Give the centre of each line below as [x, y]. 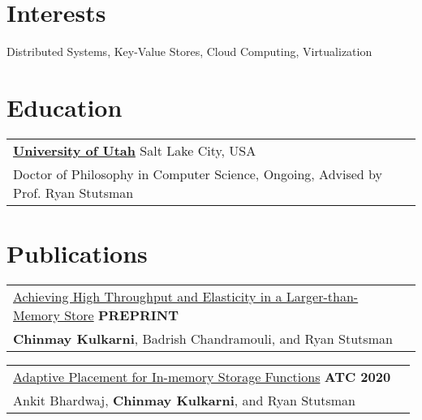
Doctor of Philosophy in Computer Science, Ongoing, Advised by [198, 174]
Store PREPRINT [122, 315]
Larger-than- [322, 296]
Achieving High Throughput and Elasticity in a [148, 296]
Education [65, 107]
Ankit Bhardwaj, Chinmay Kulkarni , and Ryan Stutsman [184, 400]
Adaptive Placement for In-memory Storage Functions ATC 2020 [202, 376]
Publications [77, 253]
